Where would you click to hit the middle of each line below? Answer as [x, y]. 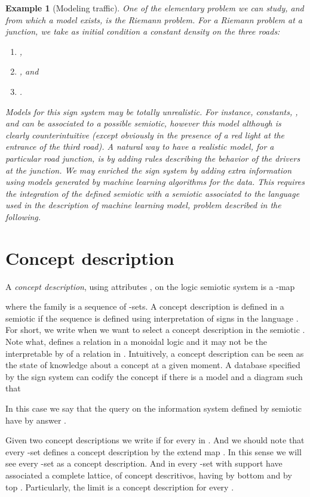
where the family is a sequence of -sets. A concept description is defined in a [145, 306]
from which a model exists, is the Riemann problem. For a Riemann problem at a [154, 19]
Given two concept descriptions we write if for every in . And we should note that [155, 440]
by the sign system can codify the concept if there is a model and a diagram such [154, 376]
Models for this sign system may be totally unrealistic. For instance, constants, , [152, 111]
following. [23, 216]
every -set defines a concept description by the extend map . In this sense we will [154, 451]
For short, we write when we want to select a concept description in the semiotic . [155, 330]
